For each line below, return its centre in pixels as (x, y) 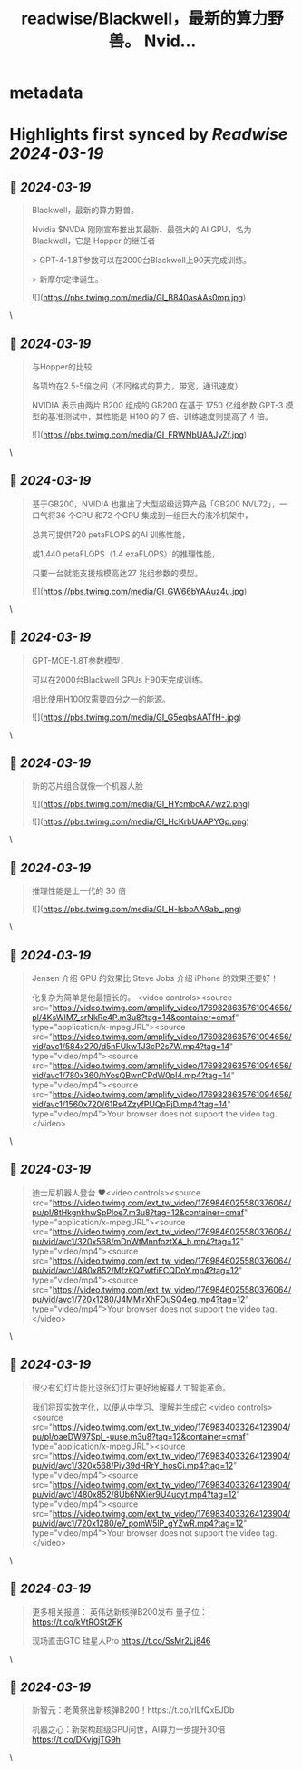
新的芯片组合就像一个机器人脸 (87, 786)
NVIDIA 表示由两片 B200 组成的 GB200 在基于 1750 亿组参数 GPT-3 (157, 405)
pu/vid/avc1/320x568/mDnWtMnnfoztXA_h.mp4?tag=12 (136, 1241)
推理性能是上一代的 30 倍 (79, 891)
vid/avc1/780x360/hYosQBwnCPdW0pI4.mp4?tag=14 (131, 1076)
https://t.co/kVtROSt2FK (77, 1622)
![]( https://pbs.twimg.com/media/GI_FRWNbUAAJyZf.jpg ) (139, 435)
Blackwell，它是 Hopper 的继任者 (93, 241)
